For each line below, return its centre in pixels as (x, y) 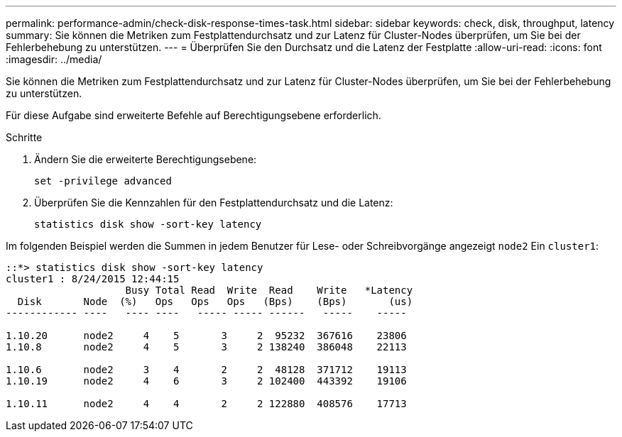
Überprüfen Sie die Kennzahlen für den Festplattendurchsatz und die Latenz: (214, 203)
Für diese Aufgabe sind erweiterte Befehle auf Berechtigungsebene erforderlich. (193, 115)
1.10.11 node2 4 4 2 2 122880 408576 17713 (206, 404)
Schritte (24, 137)
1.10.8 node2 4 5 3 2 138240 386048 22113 (206, 347)
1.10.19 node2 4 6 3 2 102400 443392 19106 (206, 381)
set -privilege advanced (103, 181)
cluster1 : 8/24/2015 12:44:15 (93, 279)
